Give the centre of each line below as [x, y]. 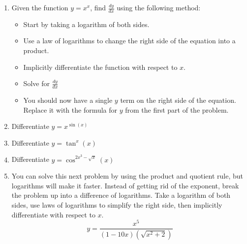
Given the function [40, 7]
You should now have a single [68, 100]
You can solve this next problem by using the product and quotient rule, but [127, 176]
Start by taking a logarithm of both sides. [86, 24]
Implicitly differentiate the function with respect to [100, 67]
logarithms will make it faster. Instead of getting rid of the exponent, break [125, 185]
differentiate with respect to [53, 214]
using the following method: [159, 7]
